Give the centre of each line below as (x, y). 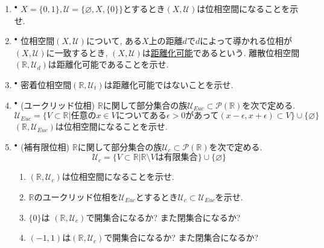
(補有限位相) (45, 146)
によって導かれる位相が (246, 41)
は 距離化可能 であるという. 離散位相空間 (221, 52)
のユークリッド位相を (76, 196)
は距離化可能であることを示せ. (108, 64)
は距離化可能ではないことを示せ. (169, 84)
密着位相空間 (46, 84)
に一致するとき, (77, 52)
